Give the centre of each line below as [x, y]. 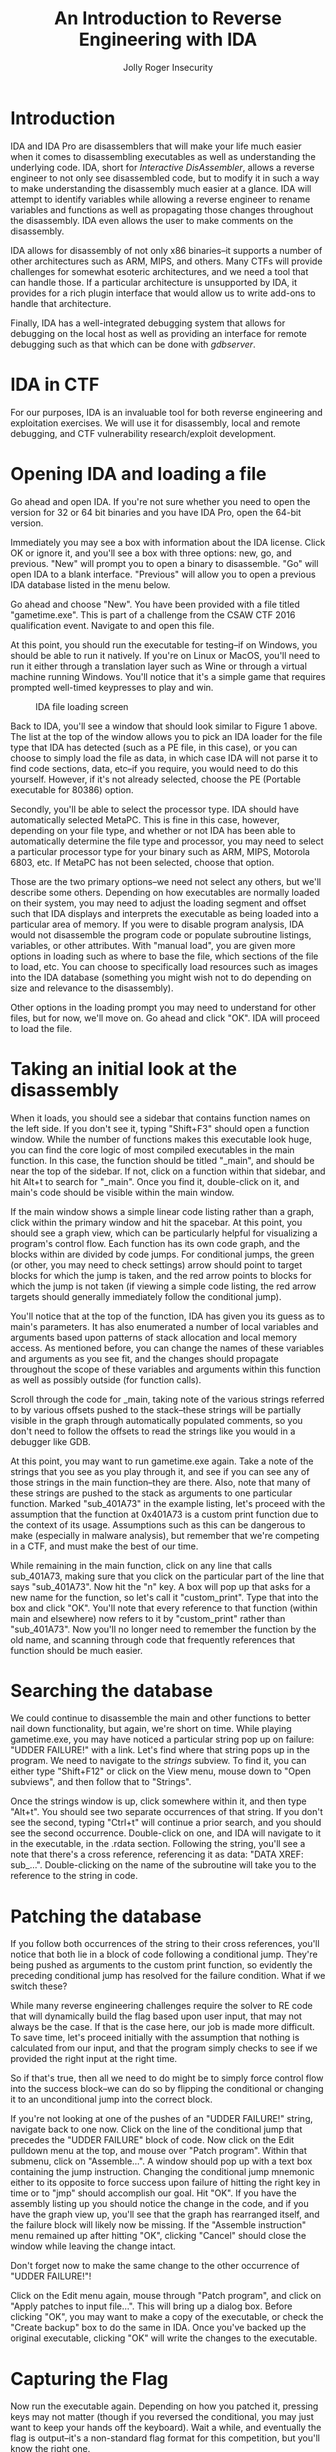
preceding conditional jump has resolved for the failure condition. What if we [168, 1976]
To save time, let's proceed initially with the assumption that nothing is [155, 2038]
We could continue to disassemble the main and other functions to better [160, 1718]
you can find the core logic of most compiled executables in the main [152, 1149]
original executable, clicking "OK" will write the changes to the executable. [164, 2338]
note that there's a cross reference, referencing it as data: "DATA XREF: [157, 1854]
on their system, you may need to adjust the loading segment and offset [158, 903]
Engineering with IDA [168, 39]
